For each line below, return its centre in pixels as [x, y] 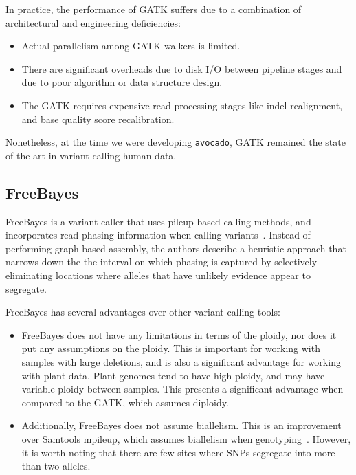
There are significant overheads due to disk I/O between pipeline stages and [182, 68]
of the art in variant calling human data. [91, 155]
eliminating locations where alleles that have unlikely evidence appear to [158, 275]
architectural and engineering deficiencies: [93, 22]
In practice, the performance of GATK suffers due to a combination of [154, 9]
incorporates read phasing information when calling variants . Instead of [158, 235]
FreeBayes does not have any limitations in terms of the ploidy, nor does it [179, 334]
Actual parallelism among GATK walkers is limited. [131, 46]
